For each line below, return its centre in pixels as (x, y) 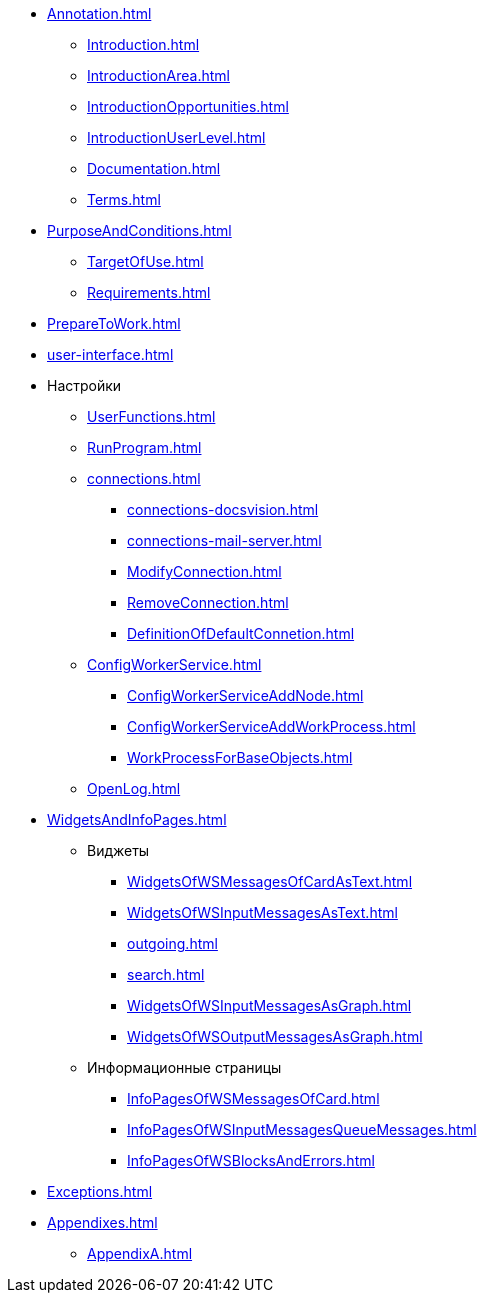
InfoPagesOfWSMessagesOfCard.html (253, 1098)
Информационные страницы (184, 1067)
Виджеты (118, 850)
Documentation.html (154, 168)
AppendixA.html (140, 1253)
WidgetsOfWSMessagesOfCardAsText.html (270, 881)
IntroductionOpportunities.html (188, 106)
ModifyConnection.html (204, 571)
